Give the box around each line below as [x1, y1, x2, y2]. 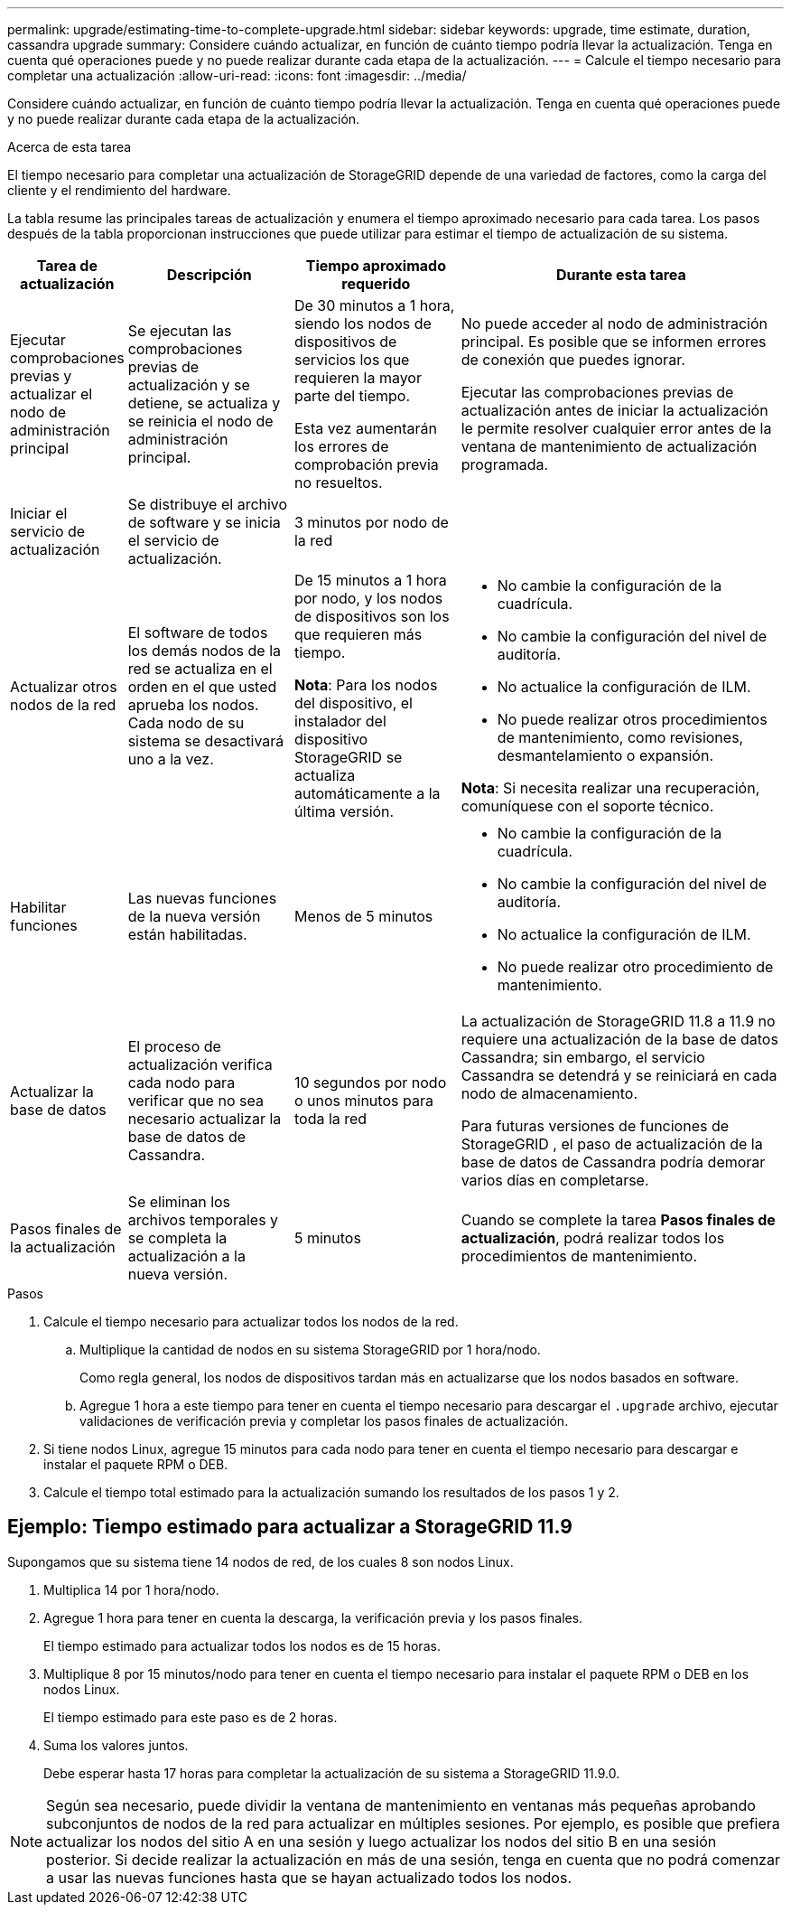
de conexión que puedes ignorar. [461, 351, 685, 369]
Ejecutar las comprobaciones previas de [461, 383, 734, 401]
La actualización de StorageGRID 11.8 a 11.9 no [461, 1012, 776, 1030]
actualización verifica [127, 1055, 273, 1073]
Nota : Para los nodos [293, 676, 438, 694]
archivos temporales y [127, 1211, 279, 1229]
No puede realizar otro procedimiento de [497, 958, 774, 976]
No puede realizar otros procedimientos [497, 710, 768, 728]
